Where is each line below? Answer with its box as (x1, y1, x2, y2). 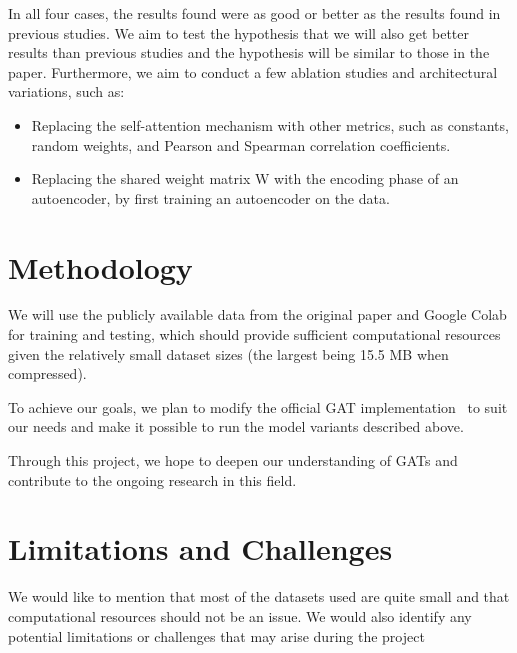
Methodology (8, 246, 193, 287)
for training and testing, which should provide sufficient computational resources (8, 324, 501, 345)
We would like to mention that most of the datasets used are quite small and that (8, 586, 510, 607)
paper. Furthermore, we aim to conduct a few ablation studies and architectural (8, 61, 498, 82)
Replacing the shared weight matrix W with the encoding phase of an (31, 168, 459, 189)
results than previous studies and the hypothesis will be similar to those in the (8, 42, 490, 63)
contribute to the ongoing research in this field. (8, 469, 297, 490)
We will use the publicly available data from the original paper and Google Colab (8, 304, 507, 325)
